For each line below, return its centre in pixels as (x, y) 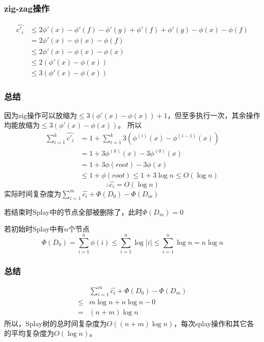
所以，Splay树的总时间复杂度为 (56, 323)
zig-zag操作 (27, 8)
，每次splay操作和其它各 (214, 323)
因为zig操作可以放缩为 (41, 115)
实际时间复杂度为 (33, 193)
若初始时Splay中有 (34, 229)
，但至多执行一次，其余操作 (214, 115)
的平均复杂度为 (29, 333)
